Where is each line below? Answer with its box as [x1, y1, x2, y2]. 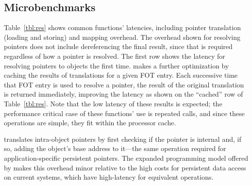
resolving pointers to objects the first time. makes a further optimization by [4, 60, 229, 70]
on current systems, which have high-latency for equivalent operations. [4, 172, 214, 182]
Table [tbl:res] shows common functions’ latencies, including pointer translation [4, 22, 241, 33]
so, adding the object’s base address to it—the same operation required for [4, 143, 226, 153]
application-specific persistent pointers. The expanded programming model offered [4, 152, 248, 163]
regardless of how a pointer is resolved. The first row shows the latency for [4, 50, 225, 61]
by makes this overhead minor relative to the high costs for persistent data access [4, 162, 246, 172]
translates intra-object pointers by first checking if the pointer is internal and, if [4, 134, 241, 144]
